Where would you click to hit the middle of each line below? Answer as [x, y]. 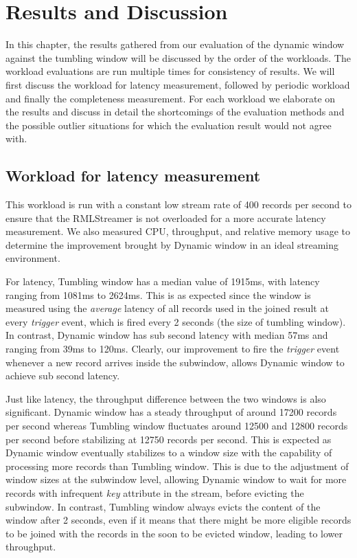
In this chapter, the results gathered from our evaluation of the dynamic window [175, 44]
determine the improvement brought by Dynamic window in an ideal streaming [172, 244]
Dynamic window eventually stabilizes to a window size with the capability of [169, 453]
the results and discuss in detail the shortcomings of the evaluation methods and [175, 112]
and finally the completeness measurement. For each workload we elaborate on [171, 98]
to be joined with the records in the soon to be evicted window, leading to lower [174, 533]
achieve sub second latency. [63, 376]
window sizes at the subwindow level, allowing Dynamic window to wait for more [176, 479]
